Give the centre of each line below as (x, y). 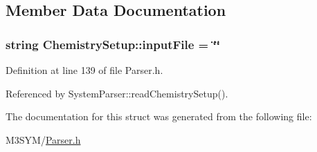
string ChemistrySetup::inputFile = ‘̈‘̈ (113, 44)
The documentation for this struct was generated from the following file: (159, 116)
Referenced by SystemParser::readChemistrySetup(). (117, 93)
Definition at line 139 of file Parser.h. (84, 70)
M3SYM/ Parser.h (43, 139)
